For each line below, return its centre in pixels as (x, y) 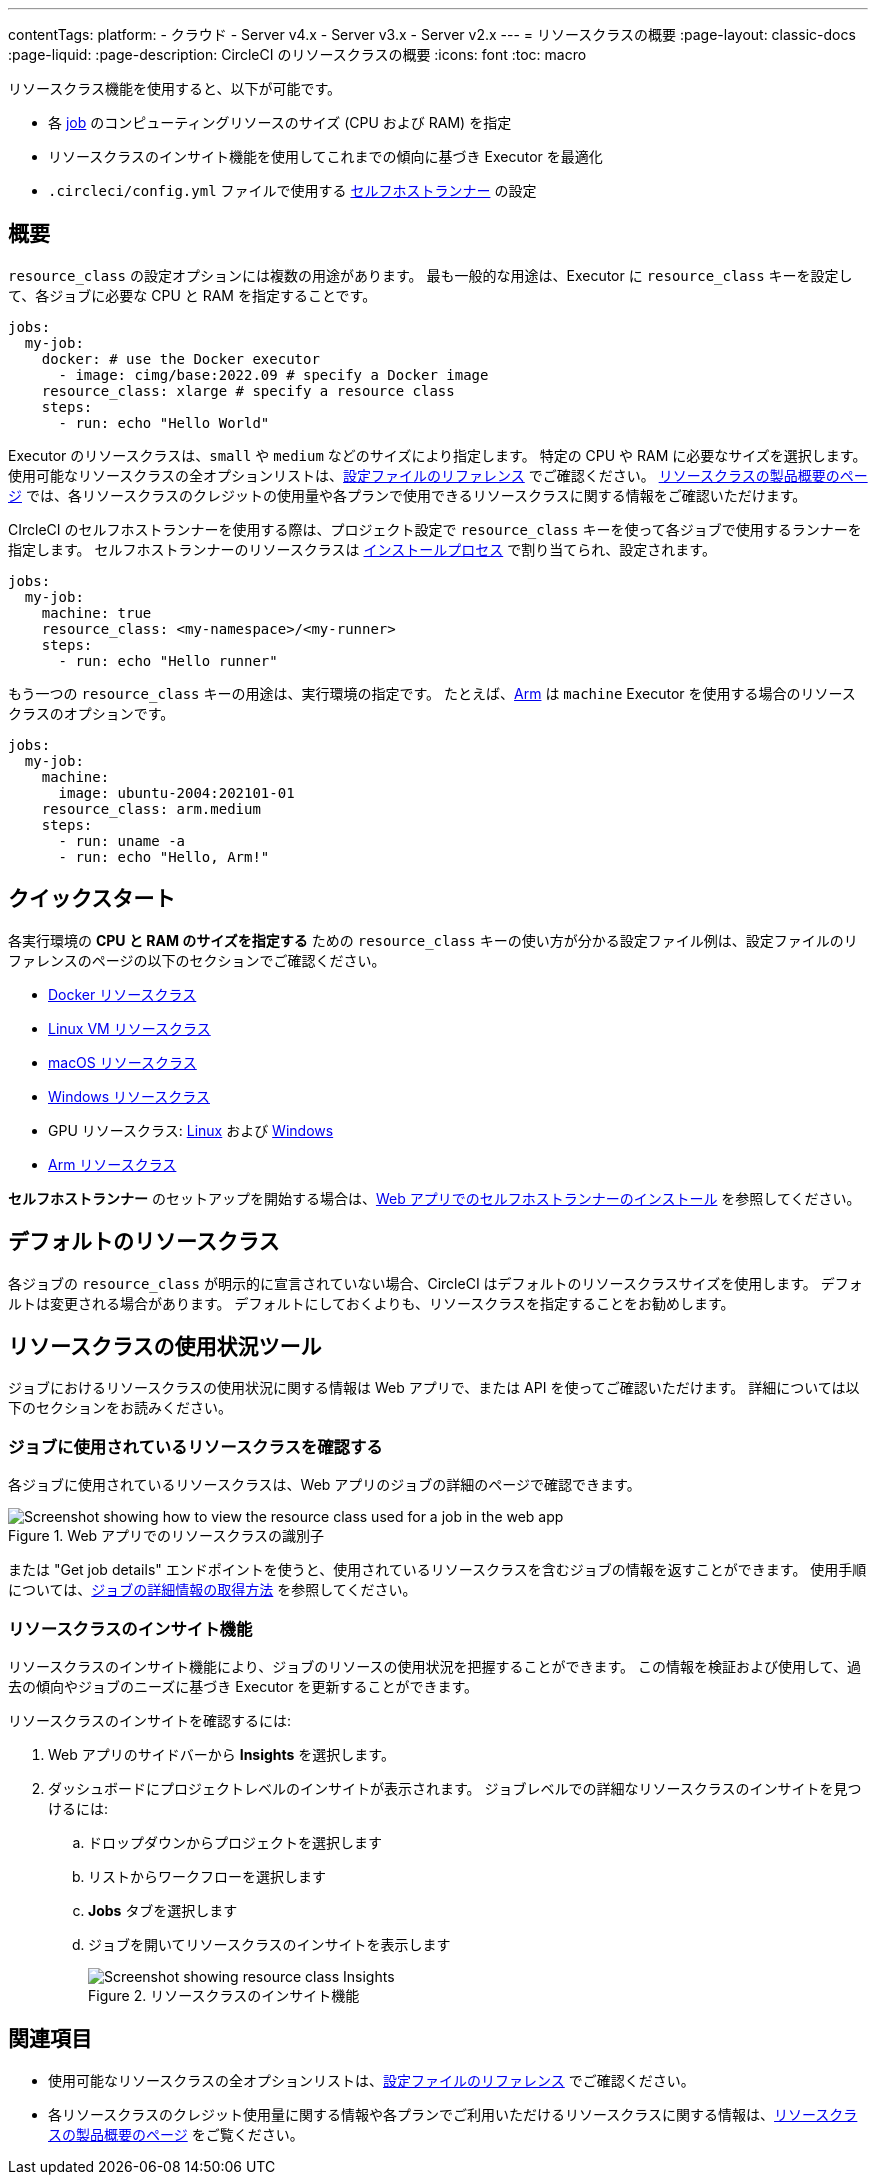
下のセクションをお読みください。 (120, 1408)
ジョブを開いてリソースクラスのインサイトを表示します (269, 1944)
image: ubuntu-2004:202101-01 (176, 792)
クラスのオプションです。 (91, 713)
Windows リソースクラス (129, 1096)
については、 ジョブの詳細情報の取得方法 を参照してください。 (212, 1590)
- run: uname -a (122, 840)
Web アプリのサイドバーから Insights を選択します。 (221, 1754)
